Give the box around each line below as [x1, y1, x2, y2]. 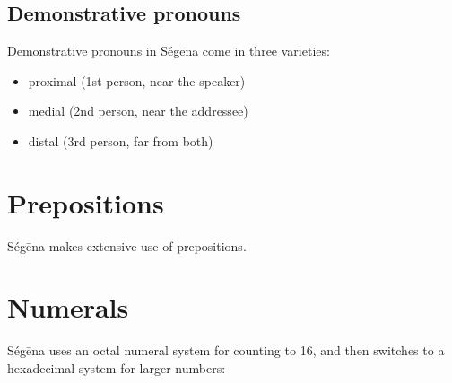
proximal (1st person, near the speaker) [28, 71, 246, 90]
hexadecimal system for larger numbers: [7, 359, 226, 378]
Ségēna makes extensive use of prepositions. [7, 236, 247, 255]
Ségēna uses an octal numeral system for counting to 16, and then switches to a [7, 341, 445, 360]
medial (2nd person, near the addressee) [28, 101, 248, 120]
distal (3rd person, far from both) [28, 131, 213, 150]
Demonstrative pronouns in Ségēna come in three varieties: [7, 41, 330, 60]
